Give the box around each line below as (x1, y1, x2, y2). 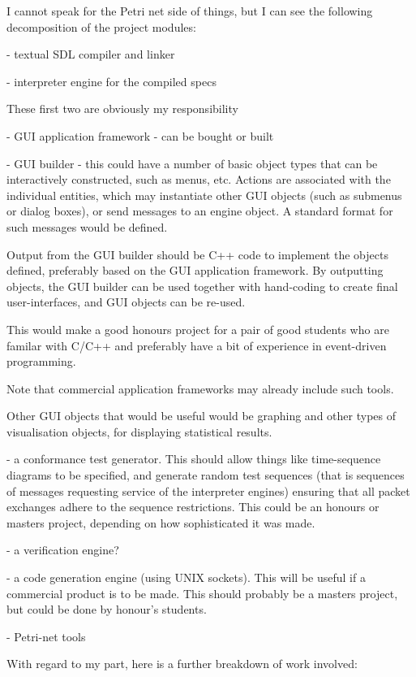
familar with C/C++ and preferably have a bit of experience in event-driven (6, 336, 387, 354)
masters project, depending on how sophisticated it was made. (6, 514, 315, 531)
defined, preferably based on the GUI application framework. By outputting (6, 262, 384, 279)
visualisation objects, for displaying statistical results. (6, 423, 272, 440)
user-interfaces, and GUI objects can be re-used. (6, 293, 246, 310)
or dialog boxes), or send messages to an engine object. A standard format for (6, 202, 393, 219)
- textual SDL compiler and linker (6, 46, 175, 63)
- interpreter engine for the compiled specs (6, 72, 217, 89)
